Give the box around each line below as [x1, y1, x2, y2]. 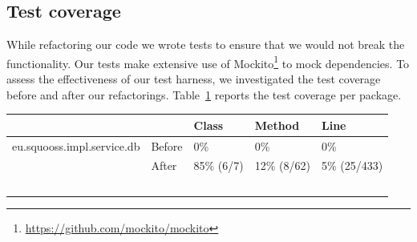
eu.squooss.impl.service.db [12, 137, 140, 154]
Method [254, 116, 300, 133]
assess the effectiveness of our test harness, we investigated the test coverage [6, 71, 381, 87]
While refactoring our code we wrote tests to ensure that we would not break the [6, 36, 405, 53]
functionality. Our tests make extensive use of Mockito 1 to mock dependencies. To [6, 52, 410, 71]
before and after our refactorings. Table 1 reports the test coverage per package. [6, 86, 402, 103]
